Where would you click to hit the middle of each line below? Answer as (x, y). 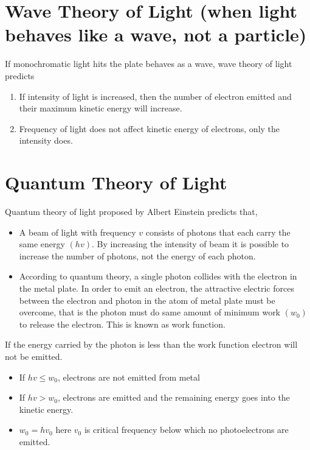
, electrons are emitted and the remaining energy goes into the (174, 397)
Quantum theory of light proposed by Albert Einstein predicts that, (131, 211)
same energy (42, 244)
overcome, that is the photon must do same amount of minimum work (150, 312)
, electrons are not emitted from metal (129, 377)
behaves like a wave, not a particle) (156, 34)
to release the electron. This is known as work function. (122, 324)
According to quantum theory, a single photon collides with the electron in (158, 276)
